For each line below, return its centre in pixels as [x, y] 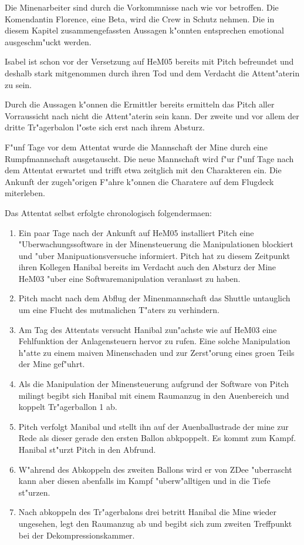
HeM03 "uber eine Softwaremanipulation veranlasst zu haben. [129, 278]
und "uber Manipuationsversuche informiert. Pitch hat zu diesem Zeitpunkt [154, 255]
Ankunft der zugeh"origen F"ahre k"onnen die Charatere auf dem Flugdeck [139, 181]
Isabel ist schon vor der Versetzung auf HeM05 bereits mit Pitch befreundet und [149, 61]
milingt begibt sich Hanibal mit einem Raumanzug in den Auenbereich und [154, 395]
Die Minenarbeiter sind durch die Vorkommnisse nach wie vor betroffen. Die [142, 7]
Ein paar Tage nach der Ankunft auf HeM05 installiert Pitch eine [136, 232]
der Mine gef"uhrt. [52, 364]
